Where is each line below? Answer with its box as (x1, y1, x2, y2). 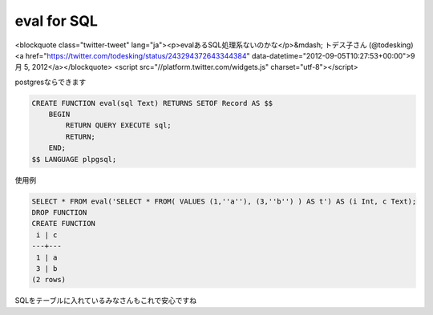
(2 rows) (31, 275, 67, 285)
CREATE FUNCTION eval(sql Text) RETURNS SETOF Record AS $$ (31, 99, 273, 107)
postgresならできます (14, 77, 87, 87)
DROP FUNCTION (31, 208, 87, 217)
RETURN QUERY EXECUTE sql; (65, 121, 172, 130)
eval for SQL (14, 12, 98, 30)
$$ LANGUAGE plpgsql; (31, 155, 117, 164)
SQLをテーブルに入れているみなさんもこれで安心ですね (14, 296, 196, 305)
